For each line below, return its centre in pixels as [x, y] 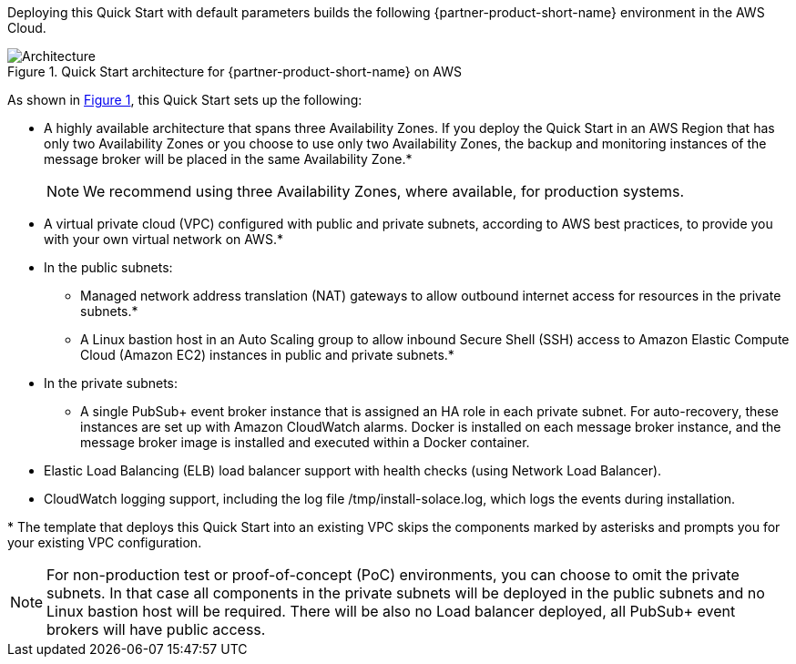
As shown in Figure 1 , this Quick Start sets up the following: [185, 100]
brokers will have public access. [156, 629]
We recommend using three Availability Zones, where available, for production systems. [384, 191]
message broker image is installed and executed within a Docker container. [305, 442]
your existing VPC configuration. [105, 542]
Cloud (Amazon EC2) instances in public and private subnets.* [267, 355]
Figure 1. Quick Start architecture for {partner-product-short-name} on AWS [235, 72]
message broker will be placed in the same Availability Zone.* [228, 159]
